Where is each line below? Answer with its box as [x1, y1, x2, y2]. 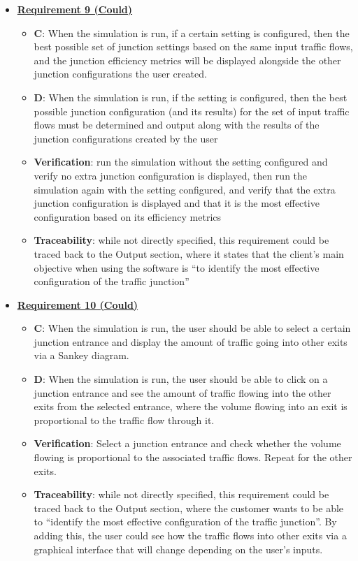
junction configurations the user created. [34, 66, 207, 81]
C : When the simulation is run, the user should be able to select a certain [34, 321, 351, 335]
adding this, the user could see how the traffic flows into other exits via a [34, 528, 347, 542]
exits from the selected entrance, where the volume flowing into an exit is [34, 399, 348, 414]
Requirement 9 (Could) [17, 2, 133, 16]
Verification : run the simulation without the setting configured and [34, 154, 328, 169]
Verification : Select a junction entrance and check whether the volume [34, 436, 341, 451]
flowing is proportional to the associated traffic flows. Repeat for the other [34, 450, 352, 465]
